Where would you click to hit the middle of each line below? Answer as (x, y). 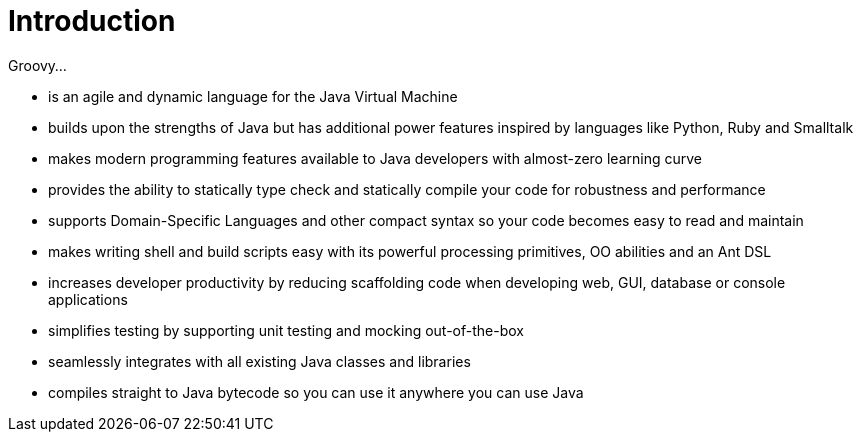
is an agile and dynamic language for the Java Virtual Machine (253, 96)
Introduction (92, 21)
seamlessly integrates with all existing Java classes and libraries (259, 361)
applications (88, 299)
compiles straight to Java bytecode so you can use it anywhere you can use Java (316, 392)
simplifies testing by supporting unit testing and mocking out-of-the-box (286, 330)
